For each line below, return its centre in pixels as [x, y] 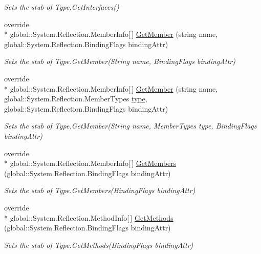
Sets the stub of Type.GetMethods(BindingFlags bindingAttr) [99, 245]
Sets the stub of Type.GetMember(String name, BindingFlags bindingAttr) [120, 61]
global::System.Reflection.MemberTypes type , [76, 99]
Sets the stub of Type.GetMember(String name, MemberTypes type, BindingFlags [130, 126]
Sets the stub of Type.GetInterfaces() [62, 7]
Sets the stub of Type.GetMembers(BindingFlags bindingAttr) [100, 190]
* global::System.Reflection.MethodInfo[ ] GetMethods [89, 217]
